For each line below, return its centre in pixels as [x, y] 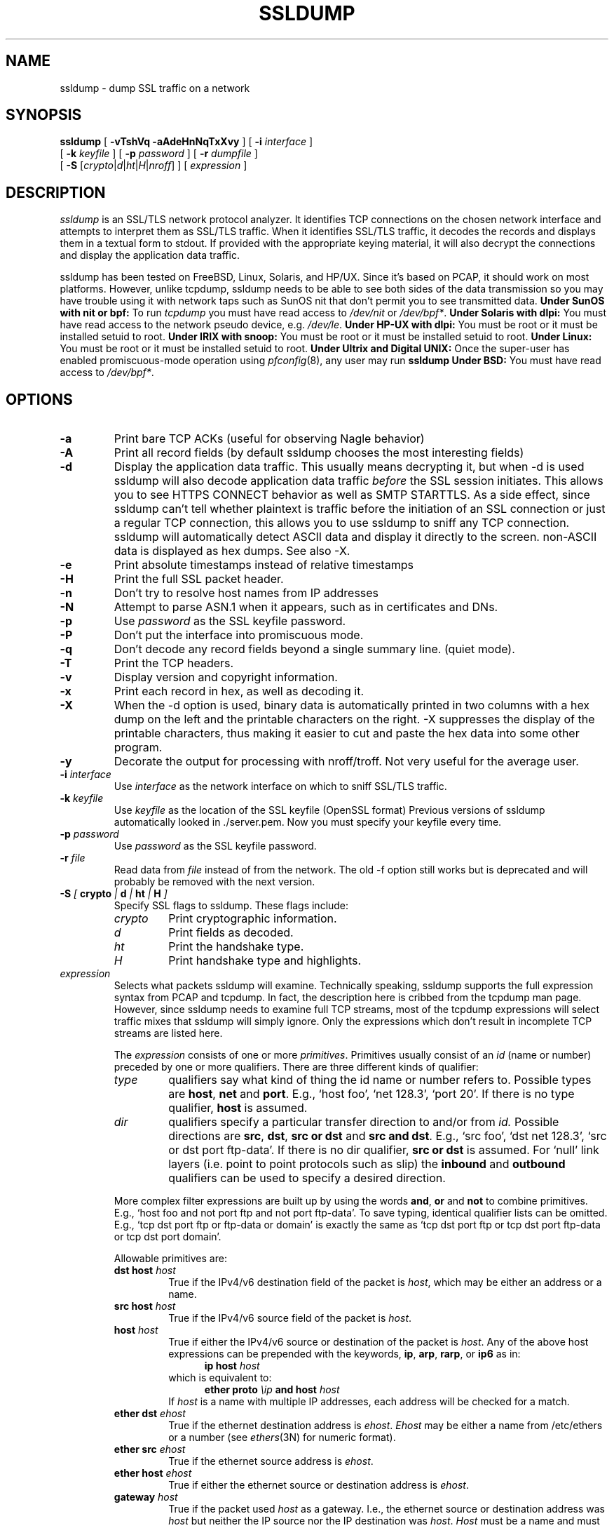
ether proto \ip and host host [272, 1390]
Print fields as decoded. [231, 933]
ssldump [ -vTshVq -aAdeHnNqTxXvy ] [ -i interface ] [186, 142]
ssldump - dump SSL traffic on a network [155, 88]
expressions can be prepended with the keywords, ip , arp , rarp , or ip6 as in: [344, 1354]
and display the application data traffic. [150, 255]
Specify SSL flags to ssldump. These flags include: [231, 906]
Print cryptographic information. [253, 919]
